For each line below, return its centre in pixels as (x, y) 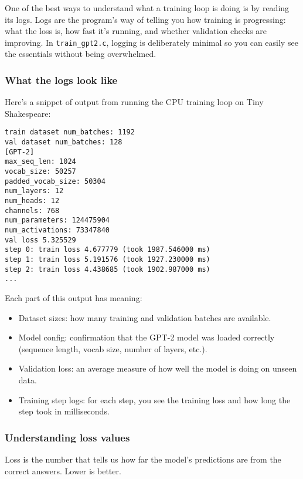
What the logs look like (61, 80)
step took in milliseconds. (64, 411)
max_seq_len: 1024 (40, 162)
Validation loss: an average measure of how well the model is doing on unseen (158, 368)
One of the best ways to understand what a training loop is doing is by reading (147, 8)
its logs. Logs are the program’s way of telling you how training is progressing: (145, 19)
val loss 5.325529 (40, 240)
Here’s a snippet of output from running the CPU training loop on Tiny (134, 102)
